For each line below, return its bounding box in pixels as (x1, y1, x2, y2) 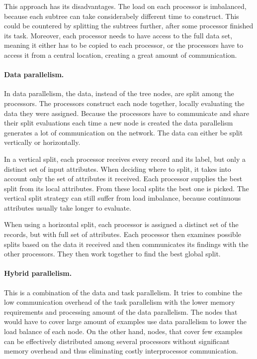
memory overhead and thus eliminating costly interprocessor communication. (4, 346, 238, 356)
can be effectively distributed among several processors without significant (4, 336, 230, 346)
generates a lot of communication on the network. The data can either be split (4, 127, 243, 137)
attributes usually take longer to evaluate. (4, 202, 132, 213)
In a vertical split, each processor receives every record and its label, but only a (4, 153, 246, 164)
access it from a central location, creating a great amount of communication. (4, 49, 237, 60)
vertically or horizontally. (4, 137, 81, 147)
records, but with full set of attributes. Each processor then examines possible (4, 229, 242, 239)
